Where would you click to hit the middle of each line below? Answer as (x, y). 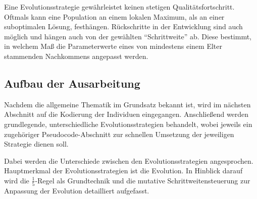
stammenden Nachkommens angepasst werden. (76, 56)
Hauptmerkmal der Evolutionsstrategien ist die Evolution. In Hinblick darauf (123, 171)
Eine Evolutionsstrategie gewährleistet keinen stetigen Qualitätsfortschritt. (119, 7)
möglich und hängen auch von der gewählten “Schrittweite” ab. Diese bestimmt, (128, 36)
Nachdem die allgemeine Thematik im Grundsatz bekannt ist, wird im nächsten (127, 104)
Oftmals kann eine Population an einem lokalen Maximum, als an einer (114, 16)
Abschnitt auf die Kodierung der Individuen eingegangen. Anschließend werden (126, 114)
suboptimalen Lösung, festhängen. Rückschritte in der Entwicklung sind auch (123, 26)
